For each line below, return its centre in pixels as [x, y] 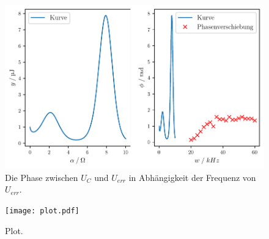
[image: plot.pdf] [42, 211]
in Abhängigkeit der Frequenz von [192, 177]
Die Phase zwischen [42, 177]
